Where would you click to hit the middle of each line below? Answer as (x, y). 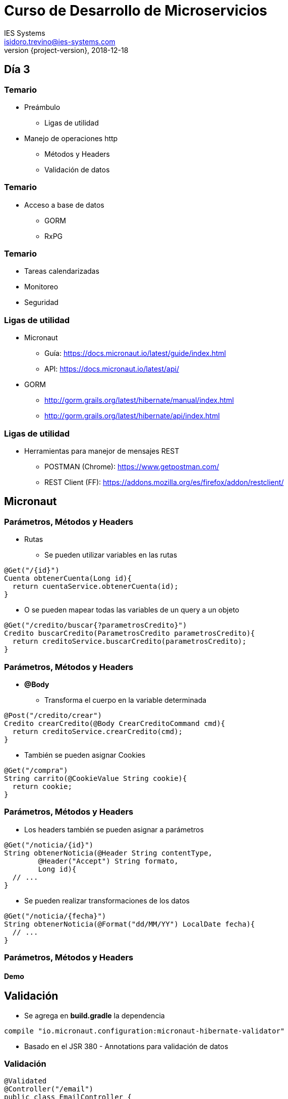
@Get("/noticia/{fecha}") (55, 916)
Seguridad (41, 302)
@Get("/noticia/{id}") (49, 845)
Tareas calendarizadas (62, 271)
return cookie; (42, 786)
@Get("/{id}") (32, 570)
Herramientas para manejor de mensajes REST (102, 451)
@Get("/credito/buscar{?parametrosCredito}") (96, 625)
